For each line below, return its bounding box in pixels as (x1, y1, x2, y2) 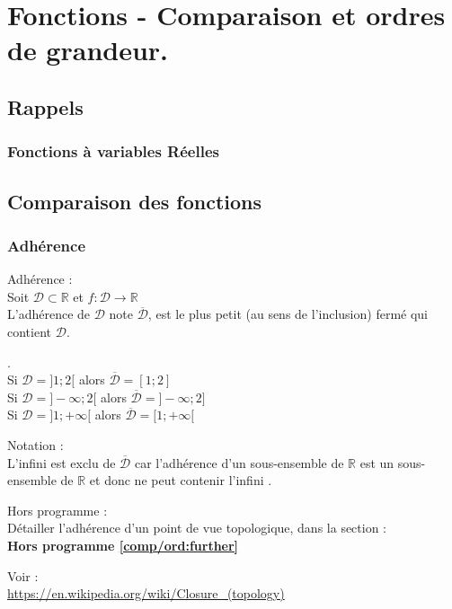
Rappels (7, 93, 84, 120)
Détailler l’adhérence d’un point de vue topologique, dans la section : (7, 518, 387, 537)
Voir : (7, 566, 39, 585)
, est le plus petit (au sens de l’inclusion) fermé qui (147, 304, 428, 323)
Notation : (7, 435, 64, 454)
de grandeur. (7, 31, 169, 68)
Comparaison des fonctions (7, 187, 262, 215)
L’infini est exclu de (7, 453, 116, 472)
